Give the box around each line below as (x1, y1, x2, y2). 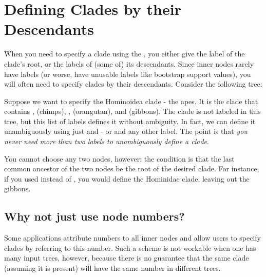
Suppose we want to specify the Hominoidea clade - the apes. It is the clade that (4, 95, 258, 106)
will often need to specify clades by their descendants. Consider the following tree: (4, 78, 262, 89)
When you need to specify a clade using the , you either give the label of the (4, 48, 245, 59)
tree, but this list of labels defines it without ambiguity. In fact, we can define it (4, 115, 256, 126)
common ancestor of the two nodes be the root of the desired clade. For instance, (4, 163, 259, 174)
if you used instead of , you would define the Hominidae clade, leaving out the (4, 173, 250, 184)
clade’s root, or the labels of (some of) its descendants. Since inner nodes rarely (4, 58, 254, 69)
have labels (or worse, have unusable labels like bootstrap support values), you (4, 68, 251, 79)
